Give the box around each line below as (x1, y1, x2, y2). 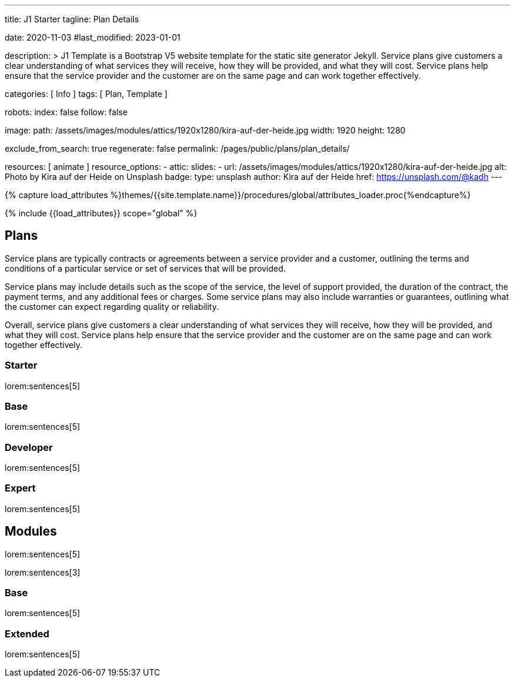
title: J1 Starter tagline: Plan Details (5, 14, 139, 24)
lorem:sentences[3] (5, 567, 81, 577)
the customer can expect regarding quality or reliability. (5, 301, 219, 312)
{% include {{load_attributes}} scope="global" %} (5, 208, 198, 218)
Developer (5, 441, 53, 453)
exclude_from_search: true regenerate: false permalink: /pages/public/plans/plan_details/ (5, 143, 350, 153)
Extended (5, 627, 49, 640)
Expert (5, 482, 36, 494)
